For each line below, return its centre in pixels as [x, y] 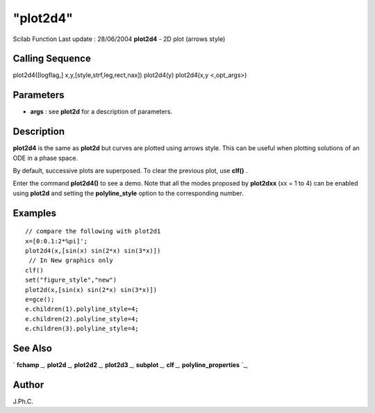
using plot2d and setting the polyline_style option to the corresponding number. [128, 193]
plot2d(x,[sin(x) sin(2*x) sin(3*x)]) [91, 290]
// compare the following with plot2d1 [93, 232]
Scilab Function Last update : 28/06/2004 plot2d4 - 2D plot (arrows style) [119, 39]
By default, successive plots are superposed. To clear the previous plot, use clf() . [130, 171]
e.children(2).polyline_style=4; [82, 319]
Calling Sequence [52, 59]
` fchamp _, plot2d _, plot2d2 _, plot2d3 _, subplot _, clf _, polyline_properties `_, [130, 365]
